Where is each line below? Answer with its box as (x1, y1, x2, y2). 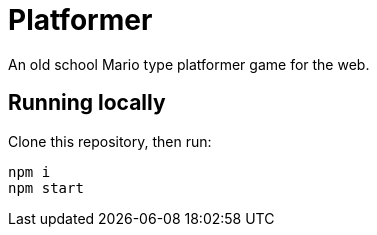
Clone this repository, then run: (8, 132, 212, 150)
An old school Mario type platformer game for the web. (8, 55, 370, 73)
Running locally (8, 90, 166, 116)
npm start (8, 179, 84, 196)
